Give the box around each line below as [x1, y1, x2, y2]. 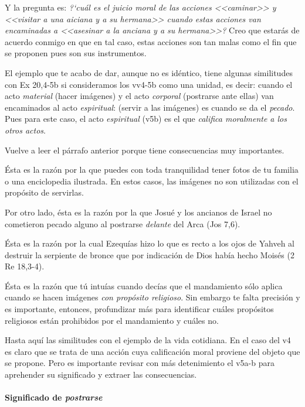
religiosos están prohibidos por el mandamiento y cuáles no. [5, 314, 219, 326]
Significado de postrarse [5, 391, 103, 403]
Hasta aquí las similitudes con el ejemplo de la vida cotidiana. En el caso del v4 [5, 334, 291, 346]
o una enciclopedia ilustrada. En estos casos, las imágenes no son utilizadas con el [5, 175, 299, 187]
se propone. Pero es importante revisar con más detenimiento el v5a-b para [5, 357, 274, 369]
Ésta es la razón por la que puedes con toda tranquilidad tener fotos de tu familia [5, 163, 299, 176]
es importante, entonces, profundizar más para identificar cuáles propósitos [5, 303, 274, 315]
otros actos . [5, 124, 46, 136]
